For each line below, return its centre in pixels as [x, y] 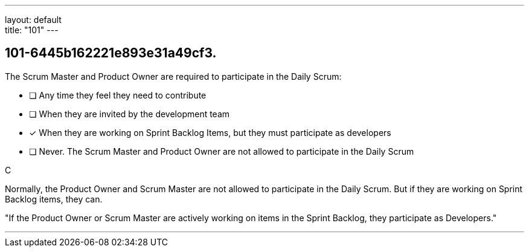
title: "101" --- [32, 30]
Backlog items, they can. [54, 199]
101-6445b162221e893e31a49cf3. [111, 53]
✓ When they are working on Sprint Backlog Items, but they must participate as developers [210, 132]
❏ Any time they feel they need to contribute [118, 95]
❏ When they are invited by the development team [130, 114]
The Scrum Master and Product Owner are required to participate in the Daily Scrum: [173, 76]
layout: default [33, 20]
